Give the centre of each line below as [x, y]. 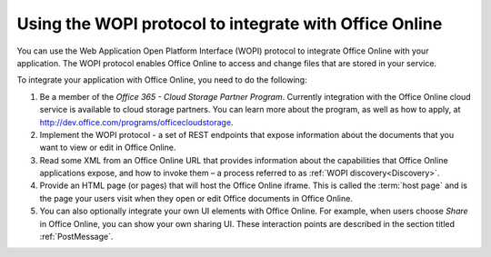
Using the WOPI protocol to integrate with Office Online [230, 24]
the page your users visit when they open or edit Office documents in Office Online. [196, 198]
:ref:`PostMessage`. [76, 237]
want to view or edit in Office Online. [108, 148]
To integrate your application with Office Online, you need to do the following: [162, 80]
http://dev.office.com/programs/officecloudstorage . [136, 122]
